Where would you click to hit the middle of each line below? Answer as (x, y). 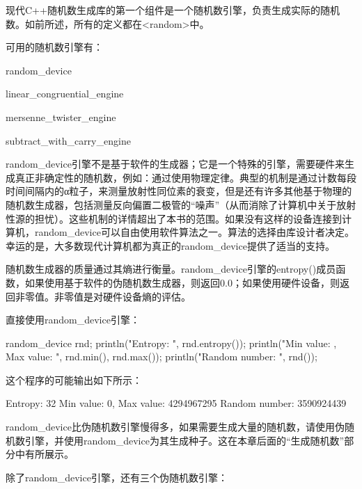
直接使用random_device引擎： (73, 320)
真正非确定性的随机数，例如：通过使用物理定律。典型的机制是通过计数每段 (186, 177)
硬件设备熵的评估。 (147, 296)
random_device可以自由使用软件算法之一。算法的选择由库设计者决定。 (194, 232)
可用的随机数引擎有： (54, 47)
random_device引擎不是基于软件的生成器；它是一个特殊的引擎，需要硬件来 (175, 164)
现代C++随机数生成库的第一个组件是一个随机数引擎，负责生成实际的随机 (173, 10)
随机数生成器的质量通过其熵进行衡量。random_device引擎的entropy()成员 (171, 269)
